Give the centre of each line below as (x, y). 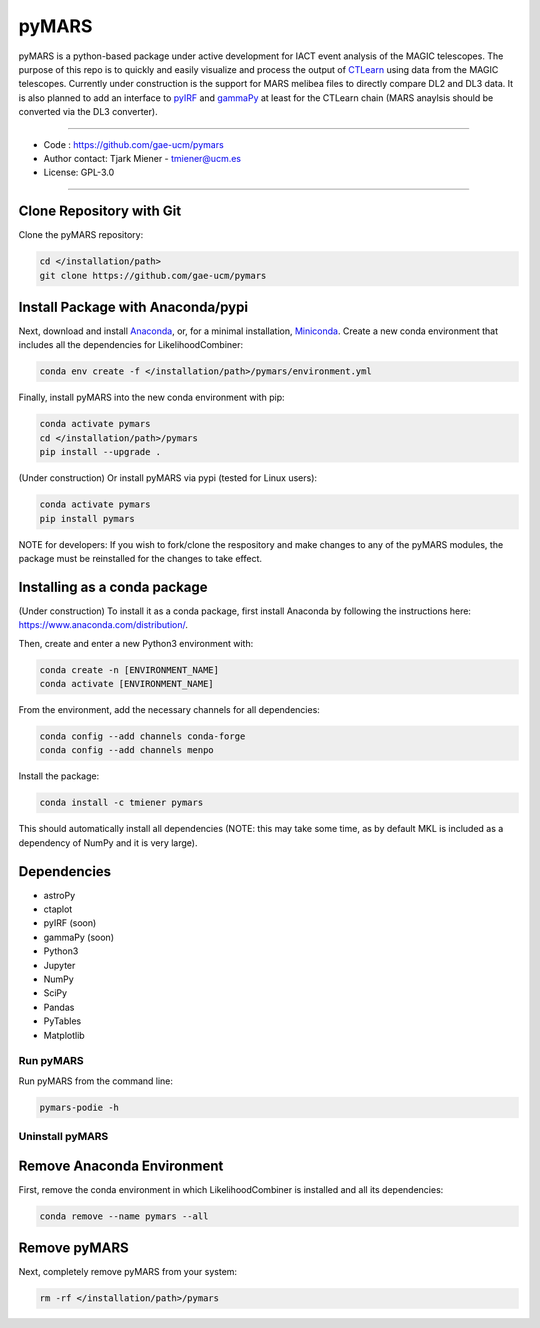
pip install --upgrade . (100, 452)
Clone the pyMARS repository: (81, 235)
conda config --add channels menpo (126, 750)
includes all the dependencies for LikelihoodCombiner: (131, 345)
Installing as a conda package (113, 586)
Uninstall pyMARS (63, 1136)
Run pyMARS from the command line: (96, 1081)
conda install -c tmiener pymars (121, 803)
